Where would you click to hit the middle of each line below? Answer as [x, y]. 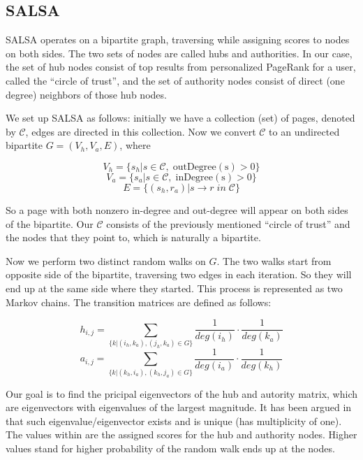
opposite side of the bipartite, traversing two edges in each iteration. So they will [179, 274]
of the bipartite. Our [50, 223]
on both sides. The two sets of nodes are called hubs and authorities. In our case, [179, 53]
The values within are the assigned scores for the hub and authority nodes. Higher [181, 434]
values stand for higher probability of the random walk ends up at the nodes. [170, 448]
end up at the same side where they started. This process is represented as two [174, 288]
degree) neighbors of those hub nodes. [86, 94]
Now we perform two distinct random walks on [106, 260]
